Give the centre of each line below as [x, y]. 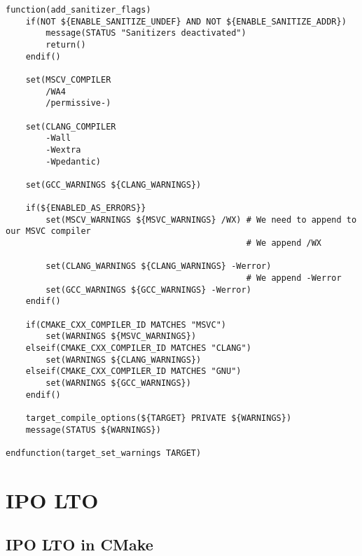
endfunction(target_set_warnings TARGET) [104, 453]
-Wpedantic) [74, 161]
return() [66, 44]
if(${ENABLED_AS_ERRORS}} [86, 208]
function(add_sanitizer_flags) [78, 10]
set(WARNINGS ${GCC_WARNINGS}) [118, 383]
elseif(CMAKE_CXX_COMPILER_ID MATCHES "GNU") [133, 371]
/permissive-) [78, 103]
